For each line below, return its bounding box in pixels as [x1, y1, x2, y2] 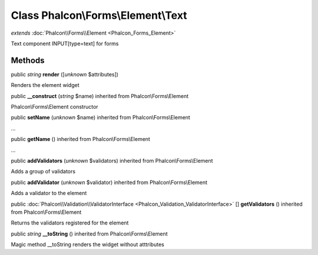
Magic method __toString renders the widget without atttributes [11, 241, 164, 248]
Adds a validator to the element [11, 190, 87, 197]
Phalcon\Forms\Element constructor [11, 103, 98, 110]
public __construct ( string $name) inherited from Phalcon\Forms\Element [11, 92, 189, 99]
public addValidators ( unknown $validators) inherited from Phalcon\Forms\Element [11, 157, 213, 164]
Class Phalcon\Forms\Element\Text [11, 9, 188, 22]
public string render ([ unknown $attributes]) [11, 71, 119, 78]
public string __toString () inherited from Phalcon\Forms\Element [11, 230, 168, 237]
